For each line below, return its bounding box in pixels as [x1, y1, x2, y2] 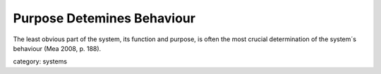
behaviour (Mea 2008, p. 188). [13, 44, 102, 52]
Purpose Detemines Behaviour [13, 10, 195, 26]
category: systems [13, 57, 67, 66]
